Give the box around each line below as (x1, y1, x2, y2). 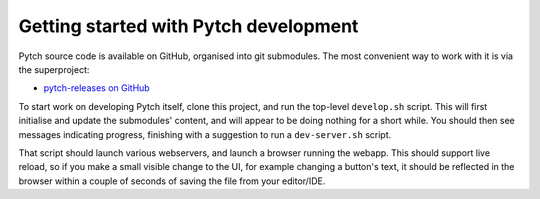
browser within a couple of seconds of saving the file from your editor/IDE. (18, 175, 326, 187)
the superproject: (18, 63, 90, 75)
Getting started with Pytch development (18, 15, 359, 37)
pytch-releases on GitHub (43, 82, 150, 94)
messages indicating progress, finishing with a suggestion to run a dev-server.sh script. (18, 128, 392, 140)
